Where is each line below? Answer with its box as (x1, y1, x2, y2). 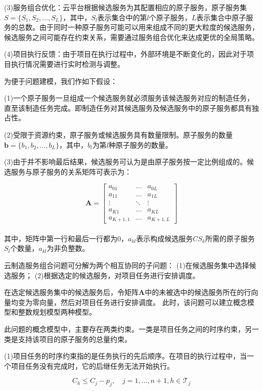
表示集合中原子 (196, 12, 246, 22)
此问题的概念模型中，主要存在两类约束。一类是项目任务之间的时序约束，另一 (4, 324, 259, 334)
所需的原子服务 (205, 233, 255, 243)
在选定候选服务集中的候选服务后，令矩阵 (4, 287, 139, 297)
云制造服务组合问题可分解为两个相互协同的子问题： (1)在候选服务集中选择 (4, 260, 249, 271)
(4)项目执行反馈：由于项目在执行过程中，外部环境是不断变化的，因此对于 (4, 49, 247, 59)
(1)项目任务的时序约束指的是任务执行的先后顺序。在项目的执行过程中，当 (4, 351, 247, 361)
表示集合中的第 (97, 12, 147, 22)
